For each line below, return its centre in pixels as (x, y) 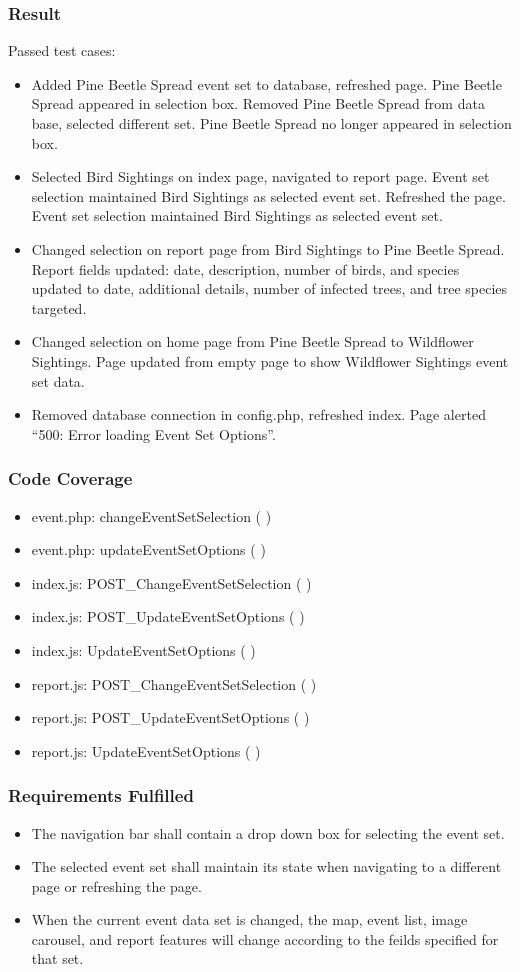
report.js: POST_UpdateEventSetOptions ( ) (170, 717)
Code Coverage (70, 478)
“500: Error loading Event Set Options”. (153, 433)
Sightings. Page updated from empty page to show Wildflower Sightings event (270, 360)
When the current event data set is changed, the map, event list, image (249, 919)
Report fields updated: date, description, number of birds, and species (245, 268)
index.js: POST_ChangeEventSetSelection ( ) (171, 582)
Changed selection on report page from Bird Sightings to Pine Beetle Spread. (268, 248)
